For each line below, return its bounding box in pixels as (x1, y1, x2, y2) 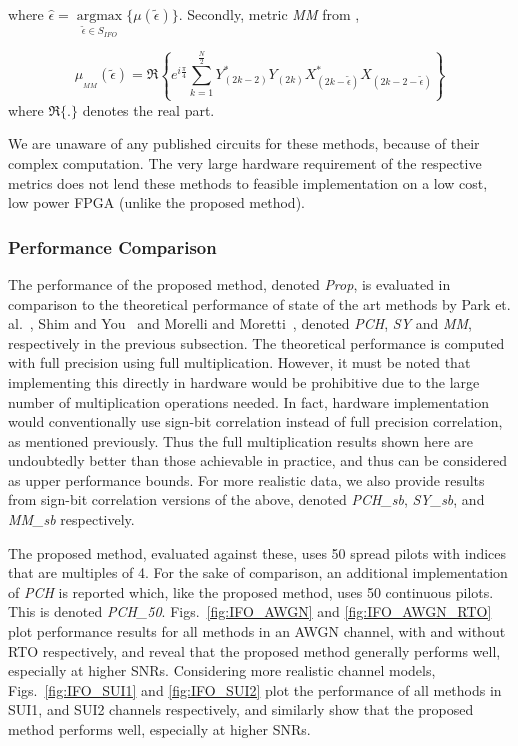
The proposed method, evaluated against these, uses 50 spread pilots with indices (8, 542, 507, 563)
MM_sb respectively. (8, 509, 135, 530)
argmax (76, 9, 123, 23)
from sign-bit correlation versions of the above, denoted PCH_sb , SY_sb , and (8, 489, 485, 510)
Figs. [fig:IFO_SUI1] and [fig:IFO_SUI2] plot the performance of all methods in (8, 679, 502, 700)
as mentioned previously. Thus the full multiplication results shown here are (8, 430, 473, 451)
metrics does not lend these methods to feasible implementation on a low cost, (8, 172, 488, 193)
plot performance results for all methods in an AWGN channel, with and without (8, 621, 506, 642)
